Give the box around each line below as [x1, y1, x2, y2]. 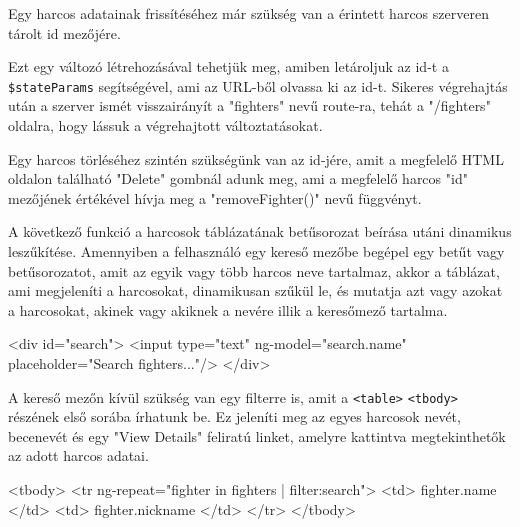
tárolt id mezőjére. [8, 22, 121, 43]
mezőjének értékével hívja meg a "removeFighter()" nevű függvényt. [8, 187, 422, 208]
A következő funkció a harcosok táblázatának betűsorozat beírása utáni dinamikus [8, 221, 512, 242]
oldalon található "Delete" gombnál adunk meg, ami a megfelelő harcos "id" [8, 168, 468, 189]
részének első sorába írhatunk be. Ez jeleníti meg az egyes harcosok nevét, [8, 406, 461, 427]
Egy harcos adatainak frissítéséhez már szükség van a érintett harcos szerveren [8, 3, 489, 23]
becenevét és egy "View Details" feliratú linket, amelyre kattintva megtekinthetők [8, 425, 506, 446]
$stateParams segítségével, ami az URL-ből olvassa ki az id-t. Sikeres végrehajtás [8, 75, 508, 96]
